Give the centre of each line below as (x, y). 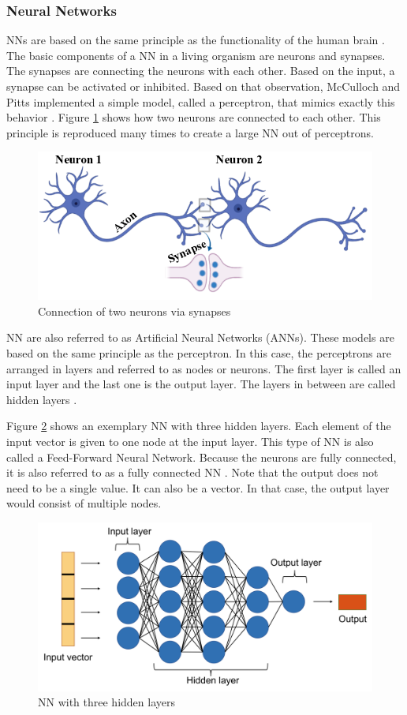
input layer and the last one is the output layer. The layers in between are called (201, 384)
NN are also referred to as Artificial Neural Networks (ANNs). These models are (200, 337)
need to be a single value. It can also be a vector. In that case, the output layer (198, 487)
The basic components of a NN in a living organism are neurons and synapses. (196, 55)
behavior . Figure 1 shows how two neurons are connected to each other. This (194, 117)
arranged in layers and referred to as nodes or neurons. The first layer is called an (204, 368)
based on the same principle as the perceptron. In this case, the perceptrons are (199, 352)
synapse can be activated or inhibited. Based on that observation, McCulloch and (203, 86)
